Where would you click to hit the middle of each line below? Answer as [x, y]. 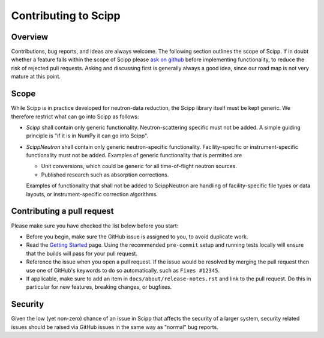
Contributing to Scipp [66, 16]
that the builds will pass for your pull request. [82, 253]
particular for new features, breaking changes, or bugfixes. [99, 287]
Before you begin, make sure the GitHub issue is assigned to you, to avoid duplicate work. [137, 237]
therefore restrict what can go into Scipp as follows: [75, 116]
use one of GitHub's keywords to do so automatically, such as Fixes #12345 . [123, 270]
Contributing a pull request [62, 211]
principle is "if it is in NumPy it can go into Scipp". [87, 136]
